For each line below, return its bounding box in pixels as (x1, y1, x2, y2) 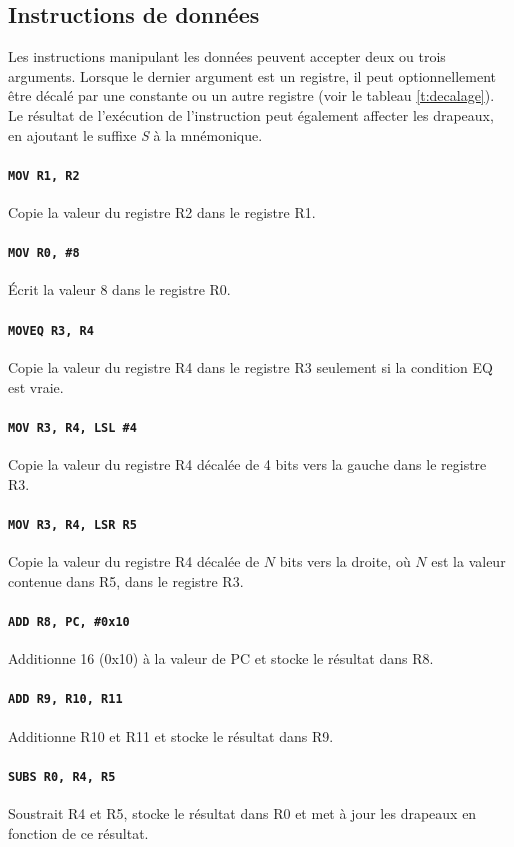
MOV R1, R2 (8, 168, 80, 183)
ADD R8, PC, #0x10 (8, 614, 130, 629)
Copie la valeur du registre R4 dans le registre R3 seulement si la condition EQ (8, 356, 493, 377)
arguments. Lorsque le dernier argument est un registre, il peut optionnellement (8, 65, 497, 86)
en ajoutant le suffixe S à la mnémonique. (8, 124, 263, 145)
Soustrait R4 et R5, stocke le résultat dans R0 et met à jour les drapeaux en (8, 802, 477, 823)
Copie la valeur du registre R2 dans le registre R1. (8, 202, 316, 223)
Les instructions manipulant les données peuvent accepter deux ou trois (8, 46, 446, 67)
